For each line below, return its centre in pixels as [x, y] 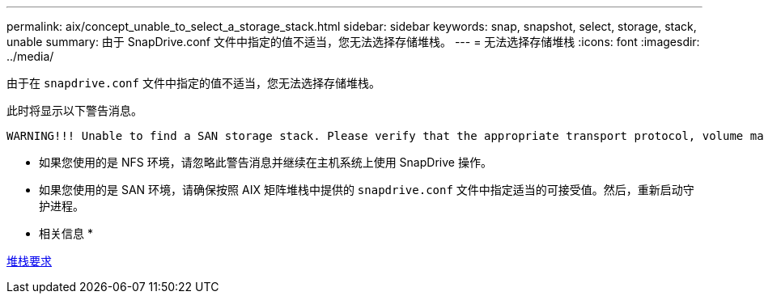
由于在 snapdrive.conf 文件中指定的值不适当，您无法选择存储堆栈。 [193, 83]
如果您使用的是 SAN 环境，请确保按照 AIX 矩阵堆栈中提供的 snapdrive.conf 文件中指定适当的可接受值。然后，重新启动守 [367, 190]
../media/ [30, 56]
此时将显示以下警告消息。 [74, 110]
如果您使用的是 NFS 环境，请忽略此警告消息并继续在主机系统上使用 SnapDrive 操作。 [265, 162]
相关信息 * [66, 233]
